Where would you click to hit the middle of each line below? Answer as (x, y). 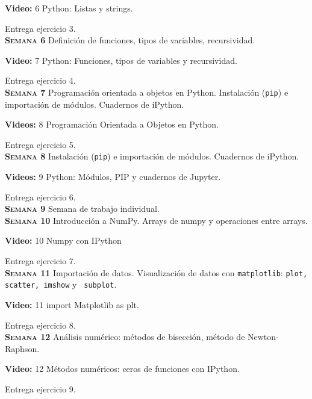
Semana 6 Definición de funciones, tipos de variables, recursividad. (130, 40)
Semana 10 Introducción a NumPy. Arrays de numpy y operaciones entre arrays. (156, 220)
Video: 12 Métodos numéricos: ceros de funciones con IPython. (122, 369)
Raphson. (22, 348)
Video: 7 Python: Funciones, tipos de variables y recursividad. (121, 60)
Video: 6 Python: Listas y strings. (69, 8)
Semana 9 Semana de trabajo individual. (82, 209)
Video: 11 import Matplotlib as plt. (72, 304)
